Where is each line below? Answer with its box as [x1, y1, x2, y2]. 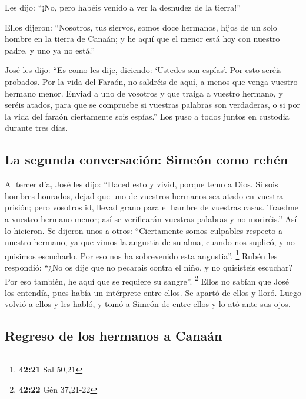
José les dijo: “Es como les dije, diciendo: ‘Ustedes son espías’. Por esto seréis [5, 64, 282, 76]
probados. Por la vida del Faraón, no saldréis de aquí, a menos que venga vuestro [5, 75, 298, 87]
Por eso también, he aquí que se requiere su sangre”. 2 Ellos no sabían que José [5, 273, 290, 287]
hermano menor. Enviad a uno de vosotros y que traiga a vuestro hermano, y [5, 87, 283, 99]
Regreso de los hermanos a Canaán [5, 327, 222, 345]
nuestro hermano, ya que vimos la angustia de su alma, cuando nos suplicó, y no [5, 236, 295, 248]
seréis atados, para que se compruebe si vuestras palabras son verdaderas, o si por [5, 98, 301, 111]
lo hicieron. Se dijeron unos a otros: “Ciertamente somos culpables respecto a [5, 224, 282, 236]
